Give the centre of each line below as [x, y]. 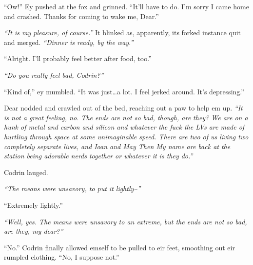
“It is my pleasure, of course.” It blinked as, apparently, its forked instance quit [123, 33]
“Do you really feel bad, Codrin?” [54, 75]
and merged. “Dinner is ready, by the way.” [69, 42]
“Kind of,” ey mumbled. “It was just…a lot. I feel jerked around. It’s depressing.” [124, 91]
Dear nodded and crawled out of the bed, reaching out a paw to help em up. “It [123, 108]
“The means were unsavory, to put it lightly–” [72, 188]
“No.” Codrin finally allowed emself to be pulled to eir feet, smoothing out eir [119, 247]
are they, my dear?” [34, 231]
